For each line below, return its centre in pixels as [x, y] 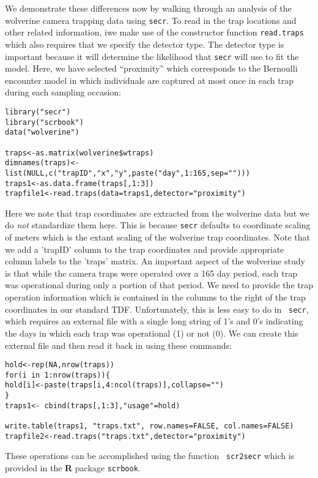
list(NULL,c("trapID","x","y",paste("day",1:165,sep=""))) [128, 173]
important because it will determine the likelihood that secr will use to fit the [152, 56]
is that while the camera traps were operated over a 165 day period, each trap [151, 273]
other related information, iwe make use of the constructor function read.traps [154, 32]
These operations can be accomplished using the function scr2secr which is [150, 456]
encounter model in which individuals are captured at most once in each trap [150, 80]
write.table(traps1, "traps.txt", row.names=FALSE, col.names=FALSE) [150, 426]
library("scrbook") [44, 122]
